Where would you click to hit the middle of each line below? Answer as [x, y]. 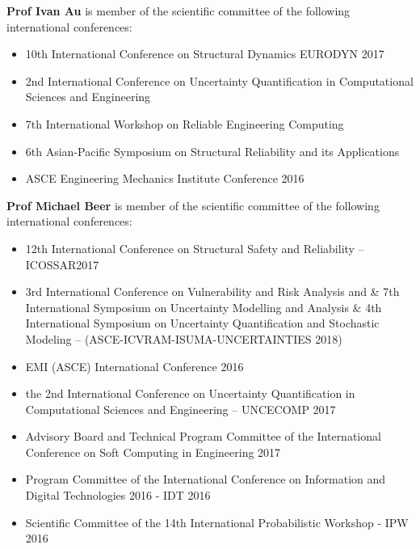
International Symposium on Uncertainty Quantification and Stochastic [202, 323]
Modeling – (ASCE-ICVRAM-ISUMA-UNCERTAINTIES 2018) [184, 338]
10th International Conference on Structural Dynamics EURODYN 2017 [205, 54]
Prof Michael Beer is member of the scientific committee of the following [193, 205]
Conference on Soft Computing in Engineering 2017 [153, 452]
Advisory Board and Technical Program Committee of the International [203, 436]
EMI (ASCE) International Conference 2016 [134, 366]
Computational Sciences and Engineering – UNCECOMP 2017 [181, 409]
